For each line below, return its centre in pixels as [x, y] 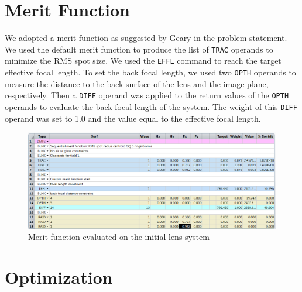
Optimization [59, 276]
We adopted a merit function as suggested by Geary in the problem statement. [146, 38]
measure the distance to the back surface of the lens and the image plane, [137, 83]
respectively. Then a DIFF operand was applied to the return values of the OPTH [147, 95]
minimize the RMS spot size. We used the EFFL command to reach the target [143, 61]
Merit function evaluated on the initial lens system [119, 237]
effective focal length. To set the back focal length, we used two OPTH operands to [150, 72]
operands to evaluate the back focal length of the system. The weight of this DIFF [151, 106]
